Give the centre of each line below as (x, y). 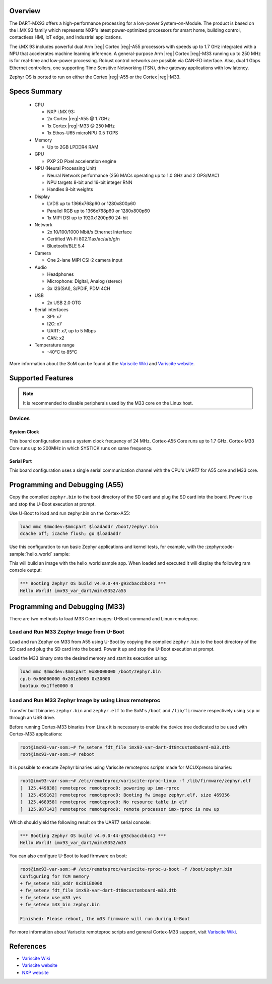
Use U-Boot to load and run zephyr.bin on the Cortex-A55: (70, 513)
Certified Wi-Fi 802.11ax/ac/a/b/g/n (84, 239)
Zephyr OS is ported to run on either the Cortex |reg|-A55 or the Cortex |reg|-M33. (95, 77)
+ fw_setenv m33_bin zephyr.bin (60, 905)
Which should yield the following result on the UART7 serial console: (80, 822)
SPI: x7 (54, 317)
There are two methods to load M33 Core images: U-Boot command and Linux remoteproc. (104, 619)
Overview (25, 11)
